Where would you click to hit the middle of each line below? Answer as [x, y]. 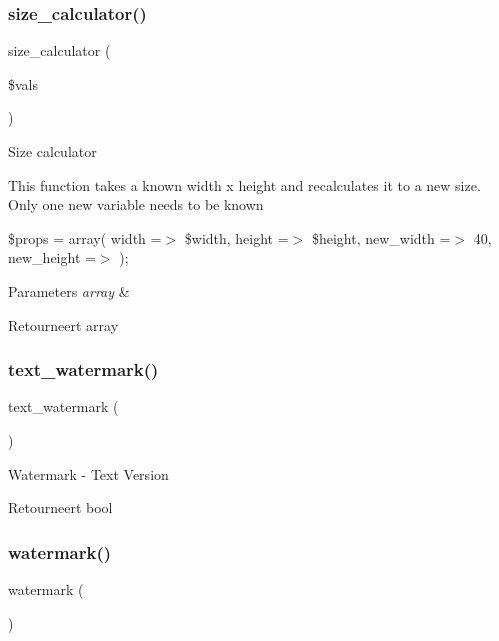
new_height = [52, 257]
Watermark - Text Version [88, 473]
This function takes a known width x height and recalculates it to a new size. [244, 184]
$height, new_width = [381, 237]
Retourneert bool [60, 507]
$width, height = [236, 237]
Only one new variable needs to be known [136, 204]
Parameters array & [69, 290]
